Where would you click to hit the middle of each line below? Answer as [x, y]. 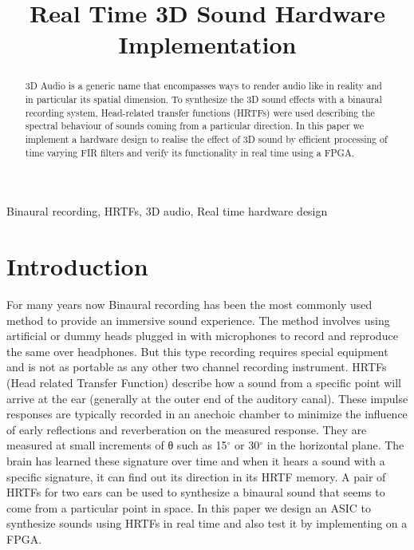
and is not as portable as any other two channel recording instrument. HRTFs [197, 367]
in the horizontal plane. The [335, 445]
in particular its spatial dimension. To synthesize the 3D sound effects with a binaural [203, 99]
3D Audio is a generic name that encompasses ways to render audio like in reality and [203, 86]
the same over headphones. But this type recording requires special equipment [197, 351]
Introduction [77, 266]
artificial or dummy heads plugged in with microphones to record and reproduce [202, 336]
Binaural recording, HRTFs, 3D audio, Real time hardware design [167, 211]
